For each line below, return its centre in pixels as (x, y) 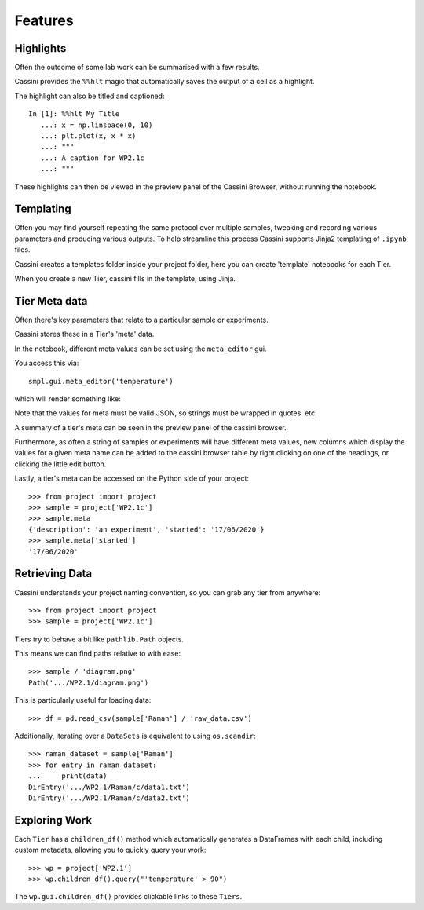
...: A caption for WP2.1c (93, 158)
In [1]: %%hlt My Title (74, 114)
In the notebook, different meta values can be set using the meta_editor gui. (141, 349)
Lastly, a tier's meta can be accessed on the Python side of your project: (132, 478)
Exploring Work (53, 820)
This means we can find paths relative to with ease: (97, 654)
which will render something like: (68, 398)
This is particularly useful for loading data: (83, 700)
